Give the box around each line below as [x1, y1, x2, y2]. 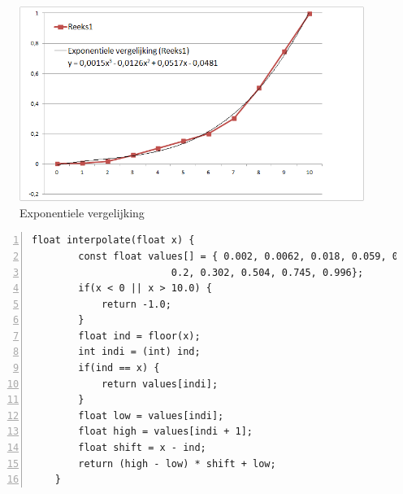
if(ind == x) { [78, 362, 160, 374]
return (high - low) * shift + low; [78, 457, 276, 470]
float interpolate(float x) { [32, 234, 195, 247]
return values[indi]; [101, 378, 219, 390]
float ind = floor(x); [78, 330, 201, 342]
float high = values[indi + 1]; [78, 426, 253, 438]
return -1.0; [101, 298, 171, 310]
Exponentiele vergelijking [19, 203, 145, 221]
